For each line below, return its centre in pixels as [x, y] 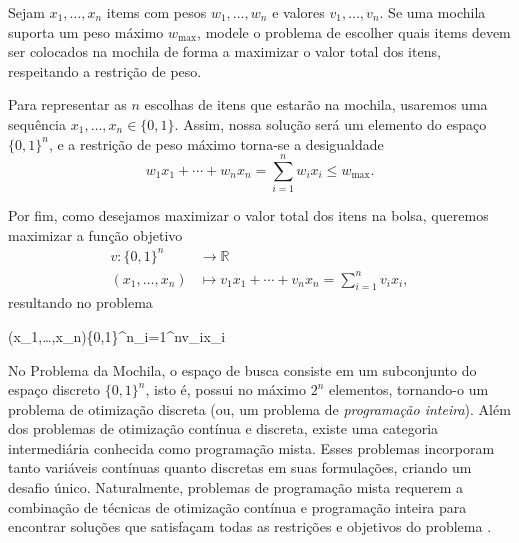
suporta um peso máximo [86, 31]
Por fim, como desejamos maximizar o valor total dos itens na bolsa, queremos [248, 215]
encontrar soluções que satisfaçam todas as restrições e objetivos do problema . [250, 526]
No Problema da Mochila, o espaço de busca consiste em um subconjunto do [242, 369]
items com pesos [156, 12]
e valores [298, 12]
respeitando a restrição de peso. [105, 70]
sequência [37, 123]
